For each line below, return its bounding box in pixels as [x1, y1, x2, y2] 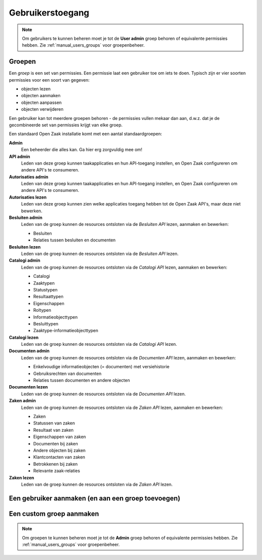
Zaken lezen [9, 475, 34, 480]
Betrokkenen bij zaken [33, 461, 78, 467]
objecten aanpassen [21, 100, 62, 105]
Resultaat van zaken [33, 427, 74, 433]
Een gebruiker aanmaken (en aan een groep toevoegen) [9, 494, 180, 502]
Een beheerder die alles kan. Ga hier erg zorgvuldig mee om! [21, 147, 143, 153]
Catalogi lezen [9, 334, 39, 340]
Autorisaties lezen [9, 194, 47, 200]
